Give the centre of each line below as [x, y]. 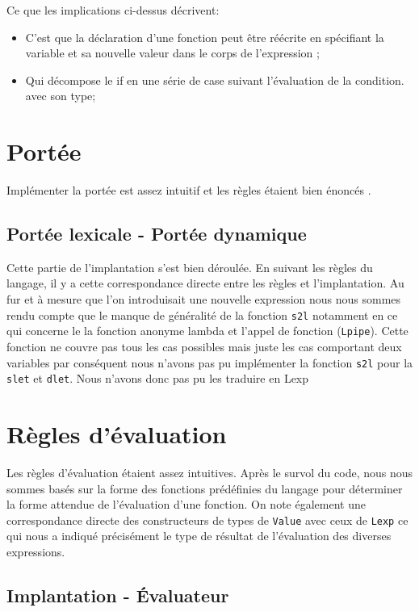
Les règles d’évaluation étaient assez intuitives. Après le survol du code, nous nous [210, 473]
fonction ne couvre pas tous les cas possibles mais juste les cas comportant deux [204, 346]
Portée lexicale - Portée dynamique [157, 234]
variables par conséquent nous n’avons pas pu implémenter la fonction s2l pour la [210, 362]
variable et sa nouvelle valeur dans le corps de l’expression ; [172, 53]
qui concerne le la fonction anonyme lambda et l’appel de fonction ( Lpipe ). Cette [207, 331]
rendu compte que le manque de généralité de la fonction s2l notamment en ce [202, 314]
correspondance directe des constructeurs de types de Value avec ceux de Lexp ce [207, 520]
